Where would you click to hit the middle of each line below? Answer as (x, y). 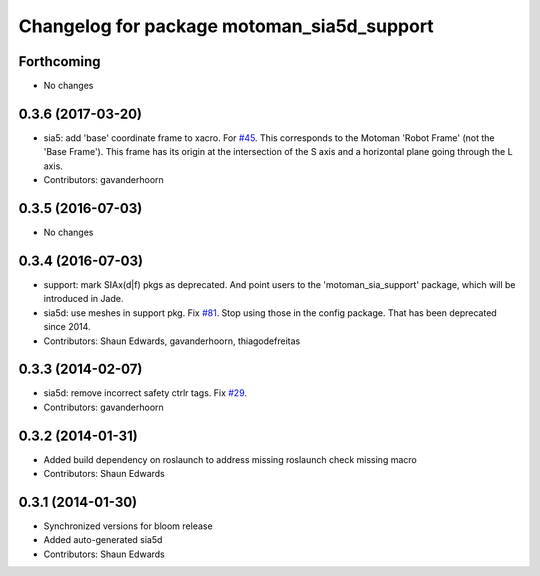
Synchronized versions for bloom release (128, 526)
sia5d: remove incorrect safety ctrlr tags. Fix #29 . (145, 393)
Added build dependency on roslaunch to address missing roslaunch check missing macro (230, 459)
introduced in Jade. (83, 299)
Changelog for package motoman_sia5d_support (226, 26)
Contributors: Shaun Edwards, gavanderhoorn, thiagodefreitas (172, 341)
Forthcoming (59, 61)
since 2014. (67, 327)
